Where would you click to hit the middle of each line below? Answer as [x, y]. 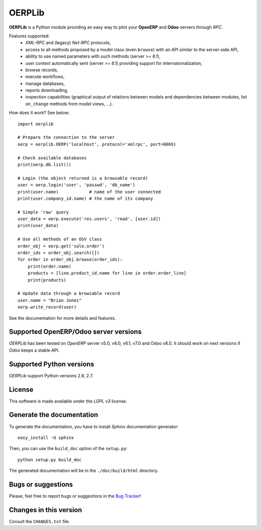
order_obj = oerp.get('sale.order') [61, 246]
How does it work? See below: [39, 113]
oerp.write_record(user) [47, 307]
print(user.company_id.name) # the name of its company [85, 198]
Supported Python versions [52, 364]
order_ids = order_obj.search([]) [58, 253]
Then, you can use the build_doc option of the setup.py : [68, 449]
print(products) [47, 280]
